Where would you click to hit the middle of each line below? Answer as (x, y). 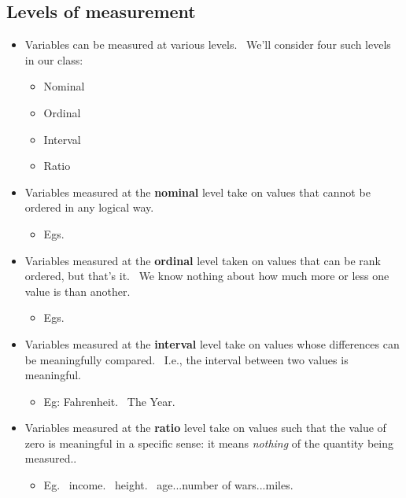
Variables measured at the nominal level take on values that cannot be (197, 192)
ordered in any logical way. (89, 207)
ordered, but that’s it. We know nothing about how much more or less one (207, 276)
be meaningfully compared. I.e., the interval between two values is (186, 359)
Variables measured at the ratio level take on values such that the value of (205, 428)
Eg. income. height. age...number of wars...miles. (168, 485)
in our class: (54, 59)
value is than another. (78, 291)
